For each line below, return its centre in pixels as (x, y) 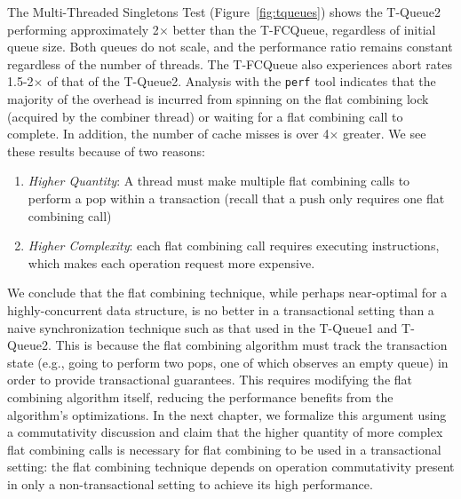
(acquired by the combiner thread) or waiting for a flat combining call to (205, 116)
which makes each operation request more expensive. (171, 262)
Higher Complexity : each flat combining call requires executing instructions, (234, 246)
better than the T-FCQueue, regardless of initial (304, 29)
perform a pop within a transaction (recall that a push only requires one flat (236, 198)
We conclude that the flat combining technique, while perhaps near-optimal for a (227, 293)
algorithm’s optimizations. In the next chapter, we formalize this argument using (227, 414)
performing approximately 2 (83, 29)
